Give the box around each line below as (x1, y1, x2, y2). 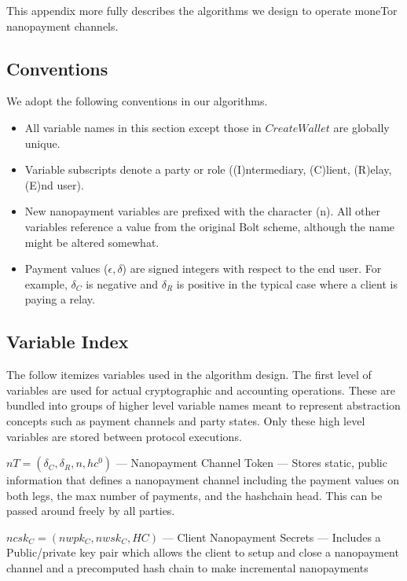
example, (24, 275, 68, 292)
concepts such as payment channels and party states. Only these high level (6, 412, 365, 428)
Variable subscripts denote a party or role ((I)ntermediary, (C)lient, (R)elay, (24, 161, 392, 178)
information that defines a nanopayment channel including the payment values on (6, 472, 399, 488)
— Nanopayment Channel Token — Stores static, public (115, 454, 387, 471)
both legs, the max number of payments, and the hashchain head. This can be (6, 487, 383, 503)
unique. (24, 134, 60, 151)
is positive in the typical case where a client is (176, 275, 398, 292)
